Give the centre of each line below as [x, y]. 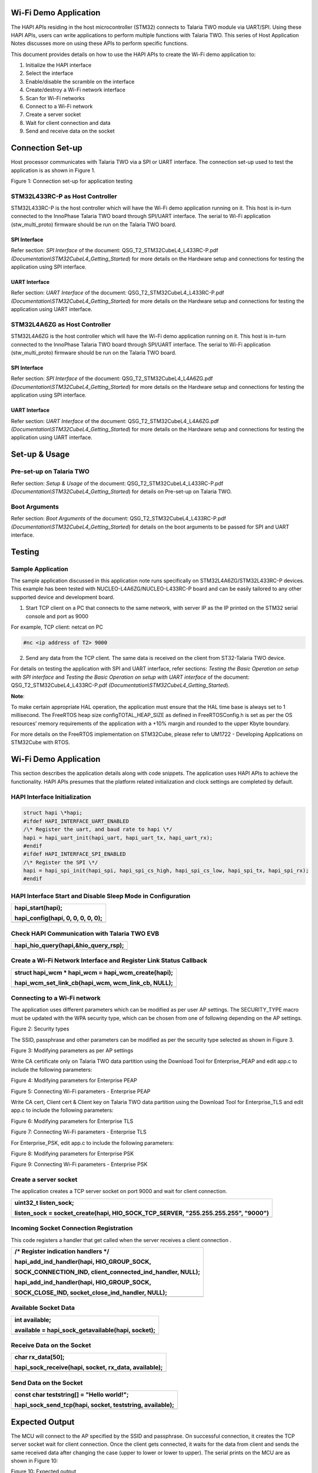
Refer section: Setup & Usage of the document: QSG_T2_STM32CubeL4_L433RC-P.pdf [117, 483]
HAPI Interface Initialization [51, 797]
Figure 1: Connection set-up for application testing [72, 181]
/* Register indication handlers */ [62, 1251]
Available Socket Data [43, 1308]
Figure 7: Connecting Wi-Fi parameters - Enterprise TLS [79, 1132]
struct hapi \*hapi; [53, 813]
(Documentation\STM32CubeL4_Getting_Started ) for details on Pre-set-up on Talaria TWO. [121, 491]
